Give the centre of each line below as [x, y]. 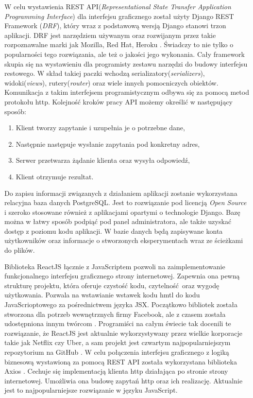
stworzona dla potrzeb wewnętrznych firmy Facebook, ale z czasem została [115, 314]
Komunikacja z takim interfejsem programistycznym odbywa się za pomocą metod [127, 92]
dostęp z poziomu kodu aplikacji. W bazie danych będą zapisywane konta [114, 231]
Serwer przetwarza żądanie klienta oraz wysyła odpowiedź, [103, 160]
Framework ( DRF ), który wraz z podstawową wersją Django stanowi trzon [115, 26]
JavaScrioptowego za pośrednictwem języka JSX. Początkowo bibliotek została [121, 304]
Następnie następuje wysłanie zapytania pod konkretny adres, [108, 144]
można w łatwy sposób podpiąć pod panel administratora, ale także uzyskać [118, 221]
